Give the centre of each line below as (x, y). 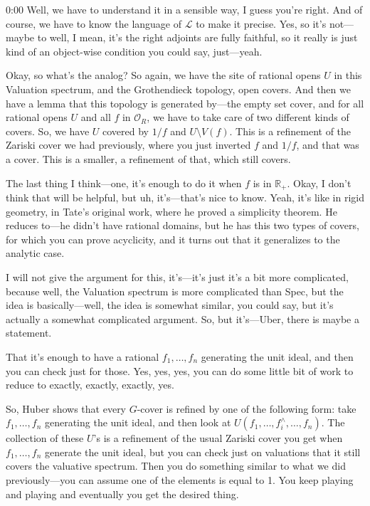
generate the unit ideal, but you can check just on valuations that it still (202, 452)
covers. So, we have (48, 131)
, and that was (328, 145)
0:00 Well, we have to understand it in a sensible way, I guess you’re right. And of (184, 9)
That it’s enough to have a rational (83, 356)
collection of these (45, 438)
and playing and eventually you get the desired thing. (122, 494)
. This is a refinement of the (290, 131)
